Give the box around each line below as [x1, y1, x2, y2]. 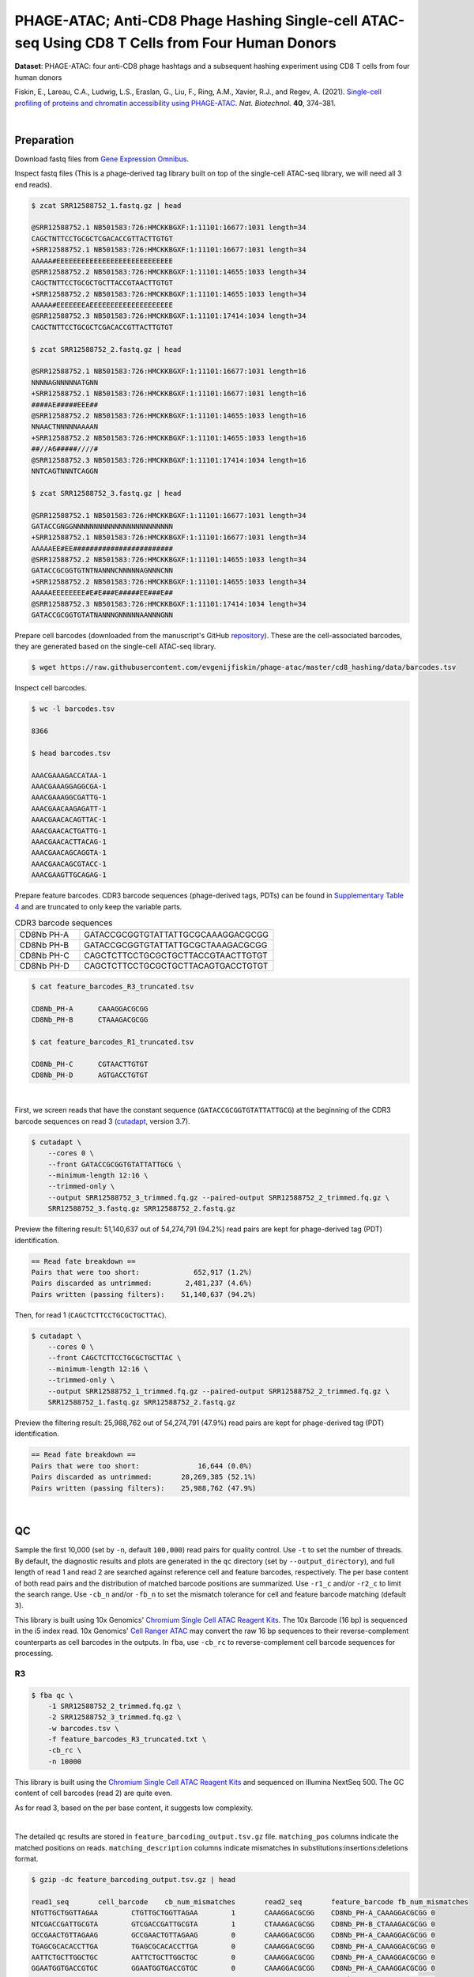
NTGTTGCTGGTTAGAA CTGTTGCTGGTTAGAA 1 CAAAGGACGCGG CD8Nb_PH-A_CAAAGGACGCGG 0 [31, 1908, 436, 1918]
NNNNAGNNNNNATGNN [31, 378, 99, 387]
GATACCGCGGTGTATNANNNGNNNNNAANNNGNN [31, 610, 174, 620]
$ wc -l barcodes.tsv [31, 705, 115, 713]
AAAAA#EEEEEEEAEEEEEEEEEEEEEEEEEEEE [31, 301, 174, 310]
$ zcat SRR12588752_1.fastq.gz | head [31, 201, 182, 210]
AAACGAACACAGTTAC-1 [31, 815, 107, 824]
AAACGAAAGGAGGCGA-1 [31, 782, 107, 791]
